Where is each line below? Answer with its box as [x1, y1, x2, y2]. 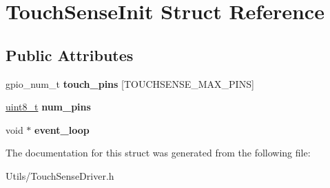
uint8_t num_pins [6, 99, 91, 114]
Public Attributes [6, 44, 134, 65]
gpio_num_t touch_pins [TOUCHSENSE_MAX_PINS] [6, 76, 254, 91]
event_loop [34, 122, 90, 137]
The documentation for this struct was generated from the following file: [6, 145, 311, 160]
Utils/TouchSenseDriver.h [6, 168, 114, 183]
